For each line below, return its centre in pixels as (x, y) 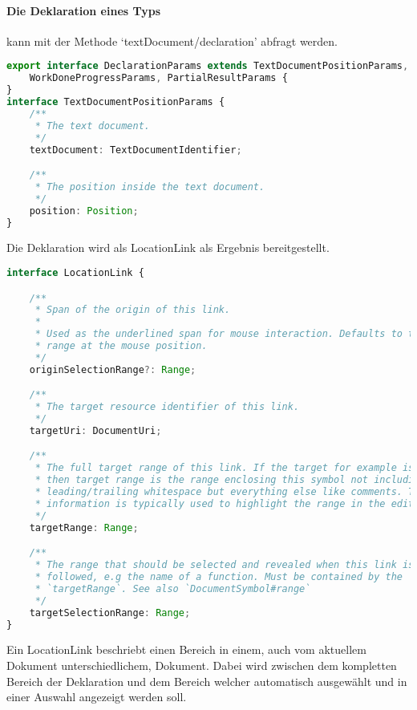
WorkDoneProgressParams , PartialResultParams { (158, 78)
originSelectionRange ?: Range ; (113, 369)
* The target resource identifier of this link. (167, 407)
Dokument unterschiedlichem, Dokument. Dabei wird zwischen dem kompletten (202, 665)
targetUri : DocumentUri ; (95, 430)
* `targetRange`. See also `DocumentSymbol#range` (173, 588)
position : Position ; (84, 211)
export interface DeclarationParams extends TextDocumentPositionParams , (208, 66)
